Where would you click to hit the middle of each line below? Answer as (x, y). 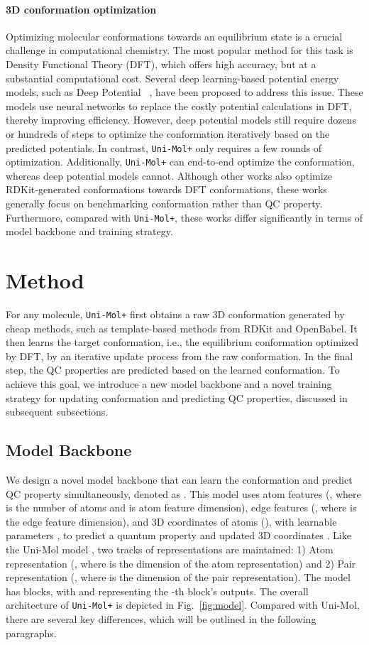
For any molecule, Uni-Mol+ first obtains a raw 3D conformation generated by (175, 314)
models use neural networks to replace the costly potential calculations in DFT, (179, 105)
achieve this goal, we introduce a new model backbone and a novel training (169, 384)
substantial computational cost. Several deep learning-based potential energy (172, 78)
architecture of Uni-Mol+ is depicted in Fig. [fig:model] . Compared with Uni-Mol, (183, 605)
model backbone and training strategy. (89, 231)
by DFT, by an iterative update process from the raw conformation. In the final (180, 356)
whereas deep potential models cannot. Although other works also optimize (169, 175)
